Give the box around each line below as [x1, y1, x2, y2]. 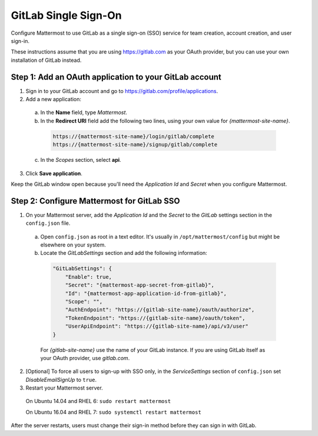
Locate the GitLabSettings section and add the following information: [40, 249, 207, 257]
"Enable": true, [65, 274, 112, 280]
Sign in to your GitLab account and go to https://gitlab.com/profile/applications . [25, 87, 218, 94]
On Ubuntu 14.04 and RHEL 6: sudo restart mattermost [25, 398, 171, 405]
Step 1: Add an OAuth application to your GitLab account [11, 72, 221, 82]
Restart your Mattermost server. [25, 384, 103, 391]
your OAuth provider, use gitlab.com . [40, 354, 130, 361]
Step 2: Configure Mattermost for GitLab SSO [11, 196, 180, 206]
